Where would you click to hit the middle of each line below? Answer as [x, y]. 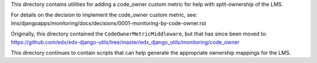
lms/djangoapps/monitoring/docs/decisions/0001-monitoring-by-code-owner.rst [109, 23]
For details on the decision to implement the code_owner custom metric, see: [104, 15]
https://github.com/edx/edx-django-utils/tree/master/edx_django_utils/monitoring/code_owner [125, 42]
